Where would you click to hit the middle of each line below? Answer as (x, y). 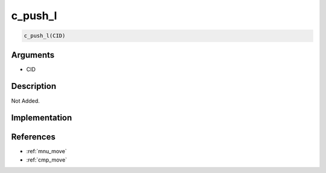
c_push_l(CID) (45, 36)
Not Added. (26, 101)
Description (34, 86)
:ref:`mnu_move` (46, 151)
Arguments (33, 55)
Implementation (42, 118)
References (33, 137)
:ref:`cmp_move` (47, 160)
